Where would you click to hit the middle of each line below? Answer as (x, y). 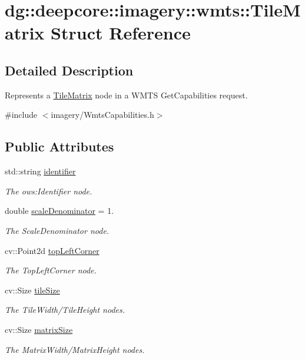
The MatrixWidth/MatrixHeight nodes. (75, 349)
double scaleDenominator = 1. (59, 211)
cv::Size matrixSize (39, 329)
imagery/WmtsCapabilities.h (102, 115)
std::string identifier (40, 171)
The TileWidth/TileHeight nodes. (65, 310)
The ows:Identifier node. (49, 191)
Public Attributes (59, 146)
